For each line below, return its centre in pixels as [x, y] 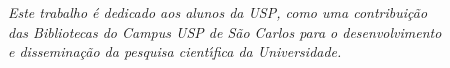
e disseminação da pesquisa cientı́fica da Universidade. [175, 51]
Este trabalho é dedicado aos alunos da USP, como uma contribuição [218, 12]
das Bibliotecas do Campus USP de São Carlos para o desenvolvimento [225, 31]
